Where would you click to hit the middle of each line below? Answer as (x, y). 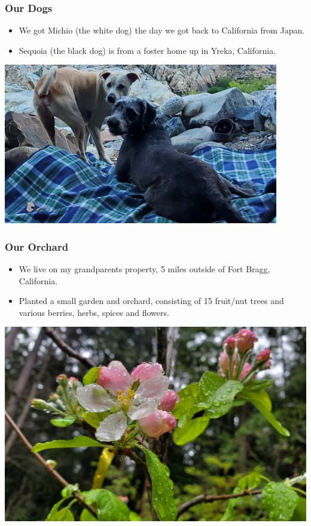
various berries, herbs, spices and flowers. (94, 312)
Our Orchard (37, 246)
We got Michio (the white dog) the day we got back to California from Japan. (162, 30)
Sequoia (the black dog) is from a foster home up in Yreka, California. (147, 50)
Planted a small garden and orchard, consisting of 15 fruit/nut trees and (151, 301)
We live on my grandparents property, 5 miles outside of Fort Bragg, (144, 269)
